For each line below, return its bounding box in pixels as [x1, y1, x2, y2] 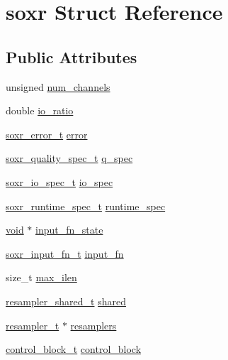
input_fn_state [35, 222, 103, 237]
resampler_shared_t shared [6, 293, 126, 308]
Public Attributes [6, 45, 137, 67]
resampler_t [6, 317, 59, 332]
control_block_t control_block [6, 342, 142, 356]
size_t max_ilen [6, 270, 77, 285]
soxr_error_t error [6, 126, 88, 141]
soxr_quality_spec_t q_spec [6, 151, 133, 165]
